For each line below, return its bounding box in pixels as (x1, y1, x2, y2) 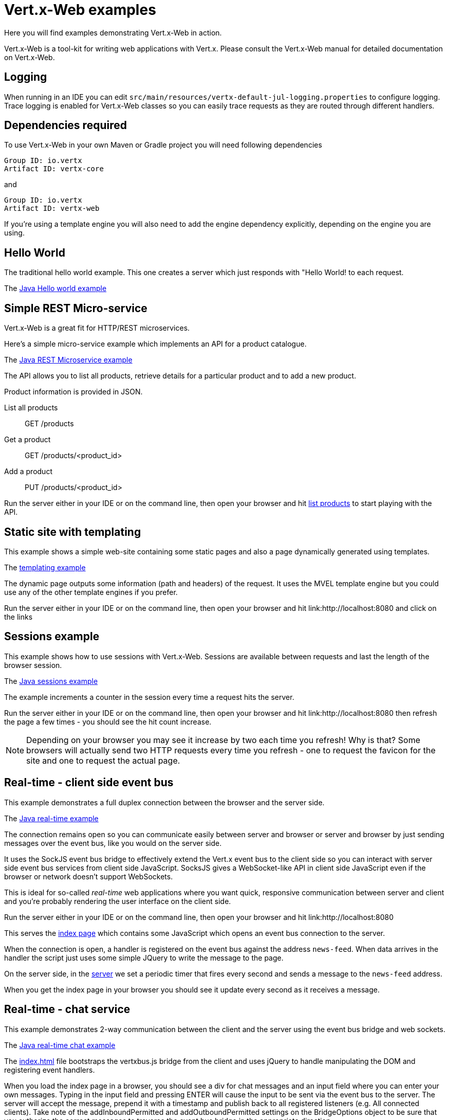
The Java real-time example (4, 814, 99, 823)
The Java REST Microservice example (4, 355, 133, 365)
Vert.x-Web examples (4, 1, 156, 19)
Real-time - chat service (4, 1003, 130, 1016)
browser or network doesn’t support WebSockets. (4, 872, 173, 881)
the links (4, 612, 33, 621)
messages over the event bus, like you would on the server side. (4, 838, 222, 847)
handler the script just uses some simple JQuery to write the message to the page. (4, 953, 284, 962)
